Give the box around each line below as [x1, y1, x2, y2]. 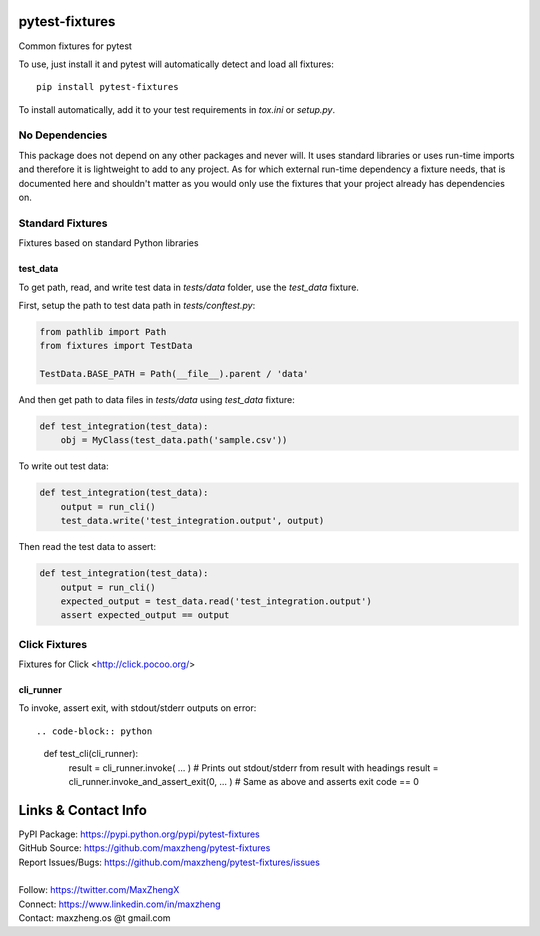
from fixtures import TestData [39, 340, 194, 352]
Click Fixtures [18, 637, 88, 651]
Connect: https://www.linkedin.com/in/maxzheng [18, 898, 221, 910]
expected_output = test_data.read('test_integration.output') [60, 595, 372, 607]
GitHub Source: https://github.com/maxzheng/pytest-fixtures [18, 842, 271, 854]
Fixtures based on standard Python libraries [18, 237, 199, 249]
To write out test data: [18, 460, 109, 472]
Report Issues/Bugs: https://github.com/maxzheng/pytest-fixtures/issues [18, 856, 320, 868]
